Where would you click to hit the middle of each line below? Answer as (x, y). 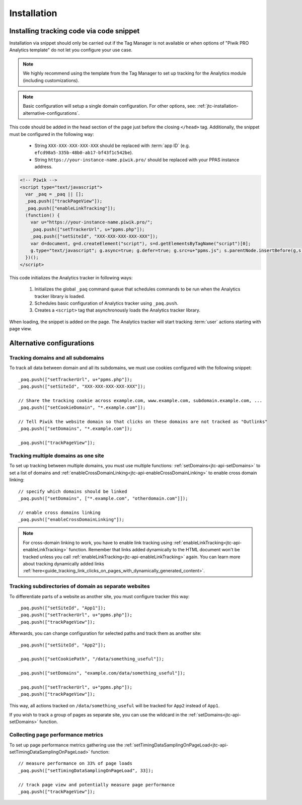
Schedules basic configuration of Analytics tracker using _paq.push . (106, 303)
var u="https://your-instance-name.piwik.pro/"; (92, 222)
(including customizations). (51, 80)
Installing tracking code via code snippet (74, 31)
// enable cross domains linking (59, 513)
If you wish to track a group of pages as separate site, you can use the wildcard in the (98, 715)
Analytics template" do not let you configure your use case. (71, 50)
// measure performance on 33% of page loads (75, 763)
